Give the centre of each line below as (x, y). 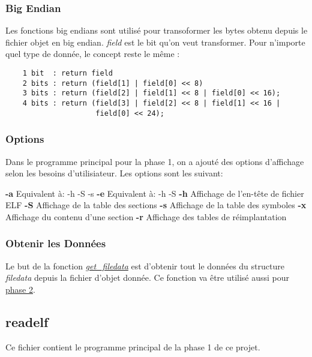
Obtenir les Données (56, 243)
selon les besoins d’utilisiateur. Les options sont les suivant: (114, 173)
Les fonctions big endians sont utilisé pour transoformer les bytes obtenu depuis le (157, 30)
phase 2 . (20, 289)
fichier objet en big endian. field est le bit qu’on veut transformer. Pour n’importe (155, 42)
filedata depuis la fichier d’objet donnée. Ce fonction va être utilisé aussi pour (148, 277)
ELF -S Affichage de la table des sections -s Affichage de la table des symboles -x (156, 205)
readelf (27, 321)
